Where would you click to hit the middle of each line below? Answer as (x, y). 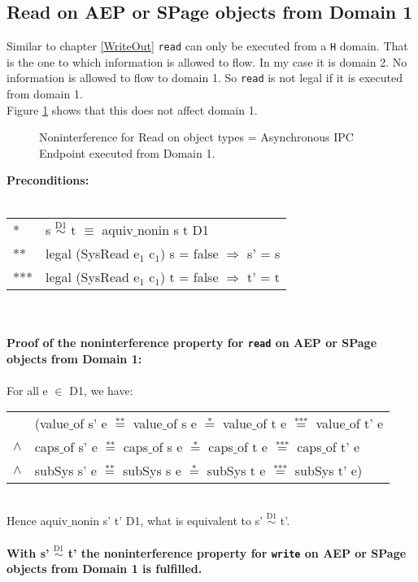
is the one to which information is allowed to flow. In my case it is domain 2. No (207, 61)
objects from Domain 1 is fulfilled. (104, 569)
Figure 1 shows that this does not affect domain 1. (132, 109)
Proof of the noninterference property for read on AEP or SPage (192, 342)
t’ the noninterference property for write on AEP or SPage (237, 552)
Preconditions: (48, 180)
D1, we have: (101, 390)
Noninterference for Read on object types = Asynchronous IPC (196, 137)
